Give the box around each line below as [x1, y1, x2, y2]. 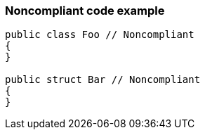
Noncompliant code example [5, 4, 165, 18]
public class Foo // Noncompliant [5, 29, 194, 41]
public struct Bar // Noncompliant [5, 74, 201, 86]
